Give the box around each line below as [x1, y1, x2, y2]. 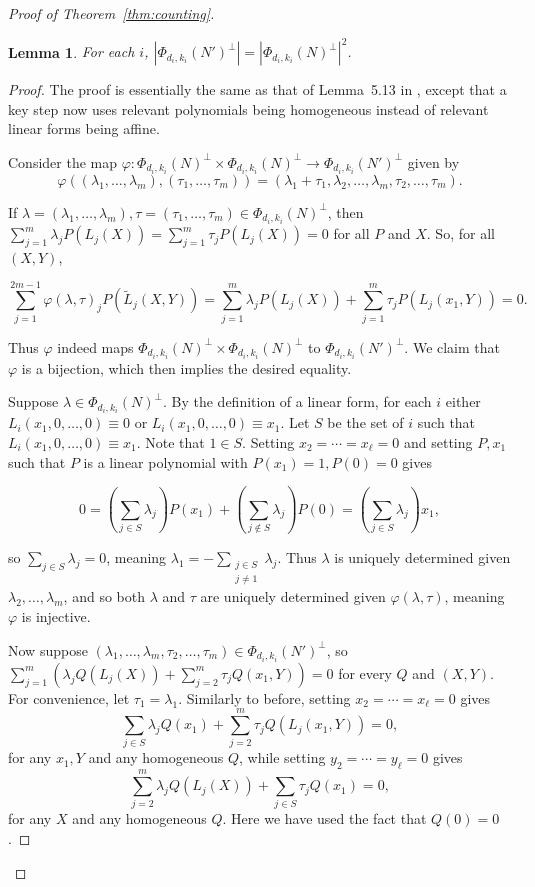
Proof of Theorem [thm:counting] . [8, 3, 215, 23]
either [445, 391, 481, 412]
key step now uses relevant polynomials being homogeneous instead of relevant [8, 98, 489, 119]
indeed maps [57, 336, 134, 357]
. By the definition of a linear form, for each [162, 391, 432, 412]
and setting [403, 431, 473, 452]
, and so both [63, 586, 145, 607]
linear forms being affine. [8, 118, 160, 139]
